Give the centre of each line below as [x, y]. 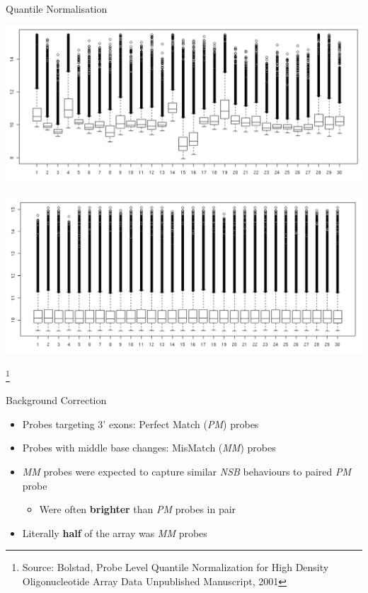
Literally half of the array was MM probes [115, 532]
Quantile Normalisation [57, 8]
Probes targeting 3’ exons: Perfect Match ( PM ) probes [140, 424]
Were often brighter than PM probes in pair [138, 509]
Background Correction [56, 400]
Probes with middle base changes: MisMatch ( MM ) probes [149, 448]
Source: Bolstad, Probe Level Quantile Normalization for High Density [176, 567]
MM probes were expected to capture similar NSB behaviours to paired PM [187, 471]
